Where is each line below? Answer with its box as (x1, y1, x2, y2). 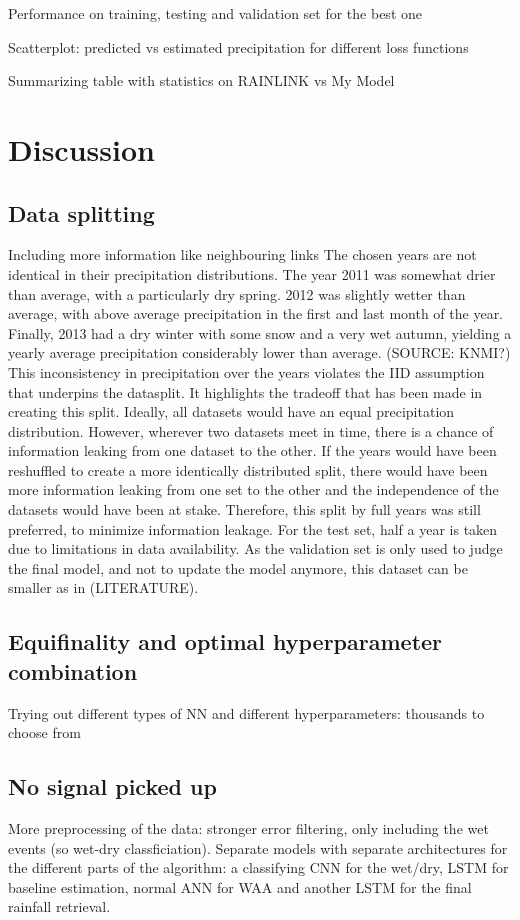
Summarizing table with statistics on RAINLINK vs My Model (8, 70, 395, 91)
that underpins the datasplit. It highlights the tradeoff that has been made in (8, 381, 483, 402)
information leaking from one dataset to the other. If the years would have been (8, 440, 497, 461)
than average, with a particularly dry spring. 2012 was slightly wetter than (8, 283, 466, 304)
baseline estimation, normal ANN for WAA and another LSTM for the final (8, 876, 472, 897)
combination (8, 655, 138, 686)
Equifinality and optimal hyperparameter (8, 626, 443, 657)
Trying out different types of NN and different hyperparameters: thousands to (8, 702, 485, 723)
